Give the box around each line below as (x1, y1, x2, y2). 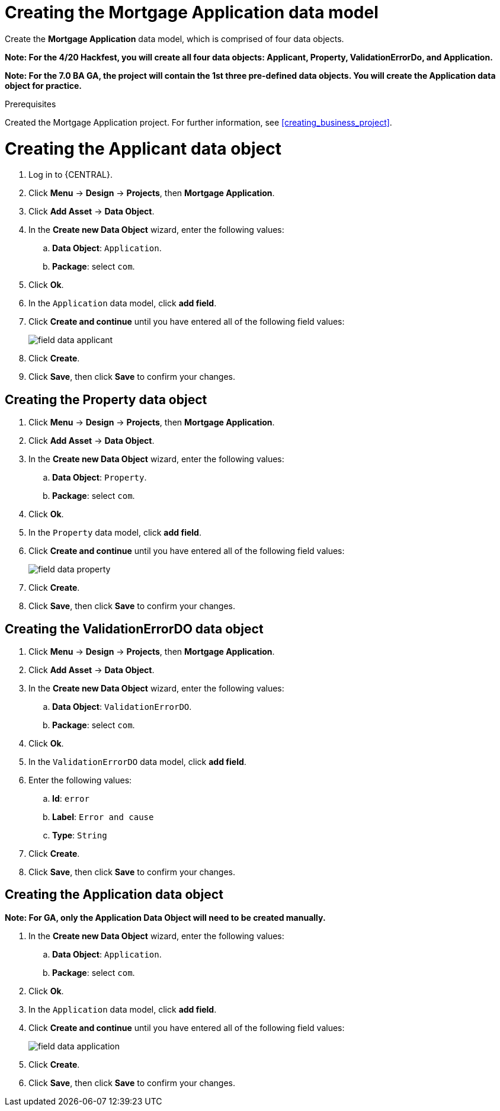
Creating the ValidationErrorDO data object (5, 621, 264, 636)
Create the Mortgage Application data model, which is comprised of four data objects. (5, 33, 344, 44)
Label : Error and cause (52, 811, 154, 822)
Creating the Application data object (5, 887, 223, 902)
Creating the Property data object (5, 392, 207, 407)
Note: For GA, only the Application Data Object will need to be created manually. (5, 912, 326, 923)
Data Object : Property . (52, 472, 147, 483)
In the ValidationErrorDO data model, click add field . (28, 756, 246, 767)
